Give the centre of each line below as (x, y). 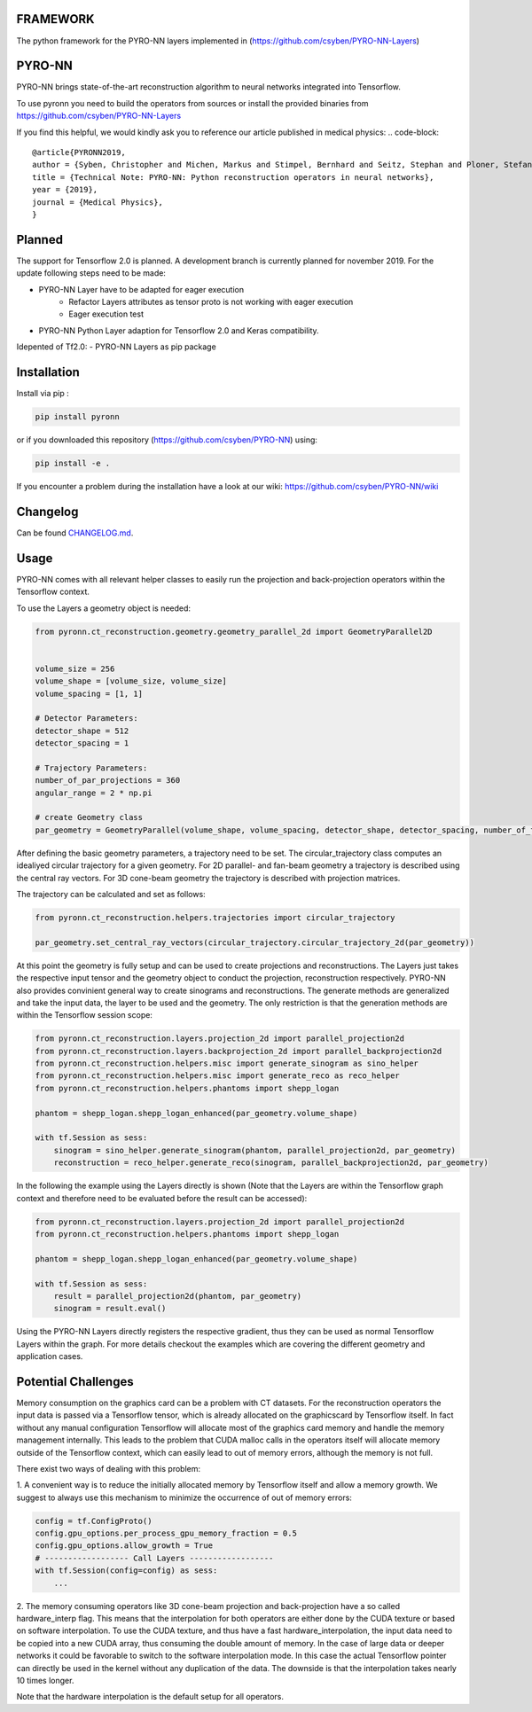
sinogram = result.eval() (110, 1309)
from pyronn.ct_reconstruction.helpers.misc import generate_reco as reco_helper (218, 1076)
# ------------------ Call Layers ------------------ (154, 1558)
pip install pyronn (77, 417)
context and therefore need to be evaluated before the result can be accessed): (162, 1198)
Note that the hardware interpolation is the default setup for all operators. (150, 1697)
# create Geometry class (89, 817)
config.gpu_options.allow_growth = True (124, 1546)
